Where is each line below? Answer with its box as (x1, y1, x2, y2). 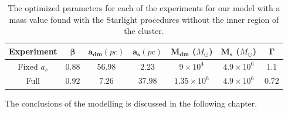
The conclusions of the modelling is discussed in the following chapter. (5, 97, 257, 109)
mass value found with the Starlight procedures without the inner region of (9, 13, 279, 25)
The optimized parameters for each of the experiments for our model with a (8, 2, 280, 13)
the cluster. (124, 25, 164, 37)
